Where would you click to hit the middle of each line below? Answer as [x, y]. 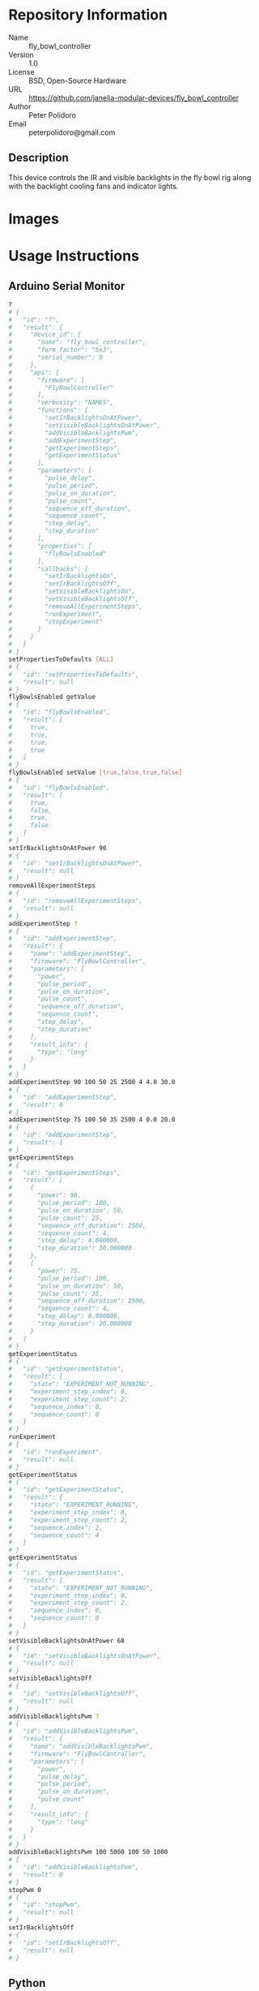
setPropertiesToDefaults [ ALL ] [61, 659]
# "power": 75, [45, 1271]
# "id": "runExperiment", [56, 1452]
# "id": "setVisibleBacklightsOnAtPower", [85, 1656]
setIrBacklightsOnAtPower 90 [57, 848]
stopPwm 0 [25, 1890]
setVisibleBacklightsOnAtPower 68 [67, 1641]
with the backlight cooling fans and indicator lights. [93, 186]
